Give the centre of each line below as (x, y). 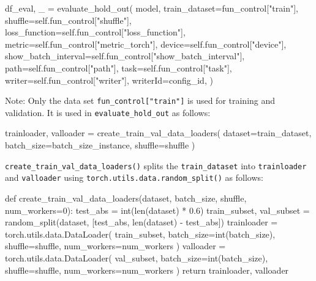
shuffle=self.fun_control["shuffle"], (68, 20)
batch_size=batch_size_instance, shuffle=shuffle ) (100, 145)
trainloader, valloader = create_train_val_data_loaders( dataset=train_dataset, (158, 133)
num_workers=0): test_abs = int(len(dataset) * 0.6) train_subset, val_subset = (157, 210)
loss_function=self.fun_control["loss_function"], (95, 32)
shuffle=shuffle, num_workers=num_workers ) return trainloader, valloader (147, 270)
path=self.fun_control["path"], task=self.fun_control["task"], (118, 68)
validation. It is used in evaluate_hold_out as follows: (108, 112)
